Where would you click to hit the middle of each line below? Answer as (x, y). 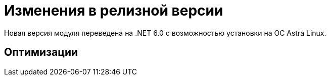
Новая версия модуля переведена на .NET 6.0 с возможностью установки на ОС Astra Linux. (165, 33)
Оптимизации (41, 52)
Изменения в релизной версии (114, 11)
